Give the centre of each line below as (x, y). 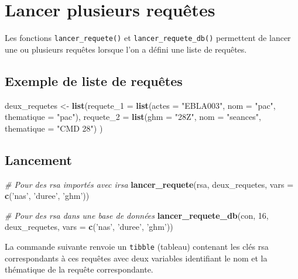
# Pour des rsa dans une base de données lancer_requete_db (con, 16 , (137, 215)
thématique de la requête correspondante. (79, 269)
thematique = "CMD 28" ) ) (54, 128)
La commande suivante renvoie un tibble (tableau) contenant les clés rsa (137, 246)
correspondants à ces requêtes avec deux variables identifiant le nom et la (136, 258)
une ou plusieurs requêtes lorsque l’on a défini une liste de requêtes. (126, 49)
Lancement (38, 159)
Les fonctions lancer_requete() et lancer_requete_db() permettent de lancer (148, 38)
